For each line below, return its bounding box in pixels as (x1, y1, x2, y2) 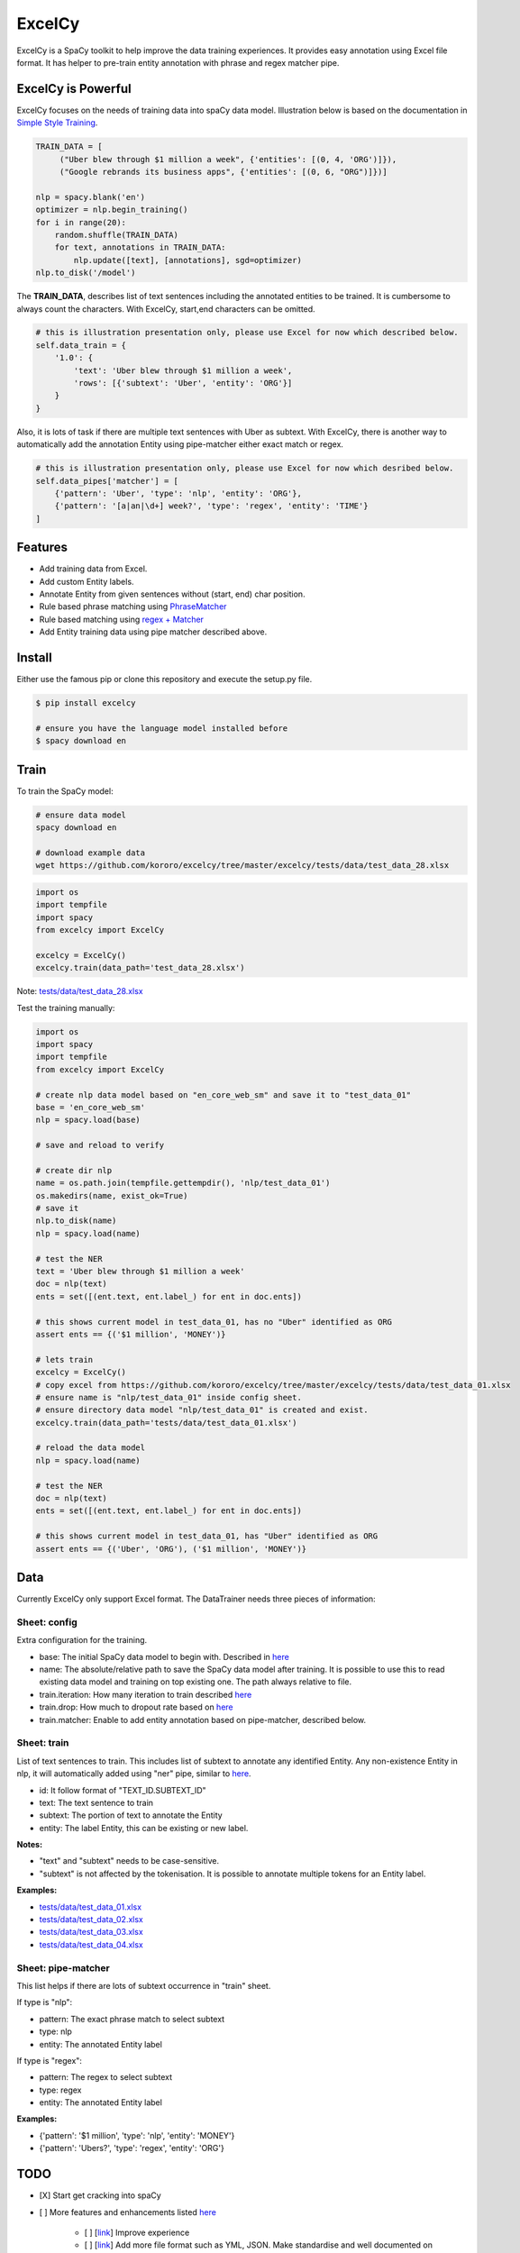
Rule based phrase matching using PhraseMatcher (39, 601, 227, 612)
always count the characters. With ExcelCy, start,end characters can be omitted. (16, 303, 315, 315)
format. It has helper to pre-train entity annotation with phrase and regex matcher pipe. (16, 57, 340, 68)
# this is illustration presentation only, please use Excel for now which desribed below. (35, 463, 454, 473)
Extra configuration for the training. (16, 1635, 148, 1646)
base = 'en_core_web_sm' (35, 1102, 146, 1112)
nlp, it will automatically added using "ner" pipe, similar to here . (16, 1768, 251, 1779)
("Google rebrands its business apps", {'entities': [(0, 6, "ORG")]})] (59, 167, 388, 177)
